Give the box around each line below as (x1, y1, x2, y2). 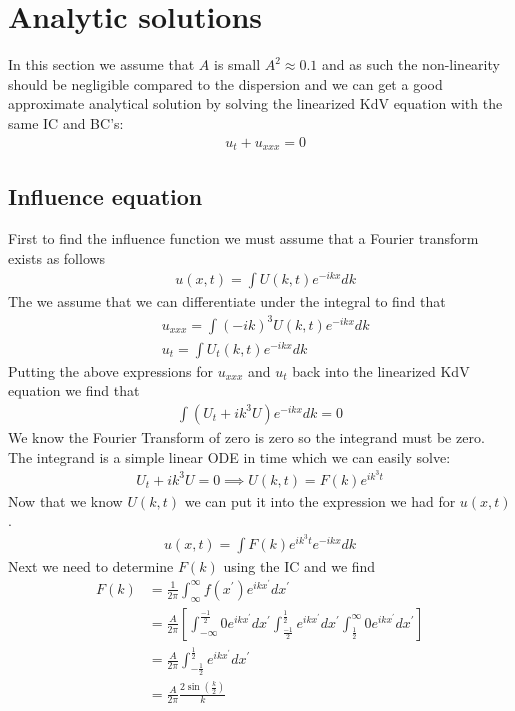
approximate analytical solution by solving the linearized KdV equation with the (8, 93, 503, 114)
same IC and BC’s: (8, 112, 124, 133)
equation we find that (8, 380, 140, 401)
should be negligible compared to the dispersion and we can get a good (8, 73, 443, 94)
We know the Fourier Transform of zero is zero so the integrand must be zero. (8, 426, 485, 447)
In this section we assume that (8, 54, 195, 75)
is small (213, 54, 261, 75)
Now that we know (8, 490, 123, 511)
